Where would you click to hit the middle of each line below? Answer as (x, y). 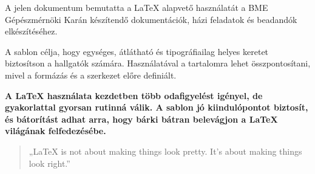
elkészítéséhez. (31, 31)
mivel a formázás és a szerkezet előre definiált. (91, 75)
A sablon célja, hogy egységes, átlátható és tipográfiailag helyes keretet (137, 51)
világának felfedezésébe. (56, 131)
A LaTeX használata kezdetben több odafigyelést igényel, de (134, 95)
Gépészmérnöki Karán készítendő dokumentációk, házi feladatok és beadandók (151, 19)
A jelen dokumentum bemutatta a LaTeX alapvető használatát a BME (137, 7)
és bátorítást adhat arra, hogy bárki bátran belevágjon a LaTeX (141, 119)
